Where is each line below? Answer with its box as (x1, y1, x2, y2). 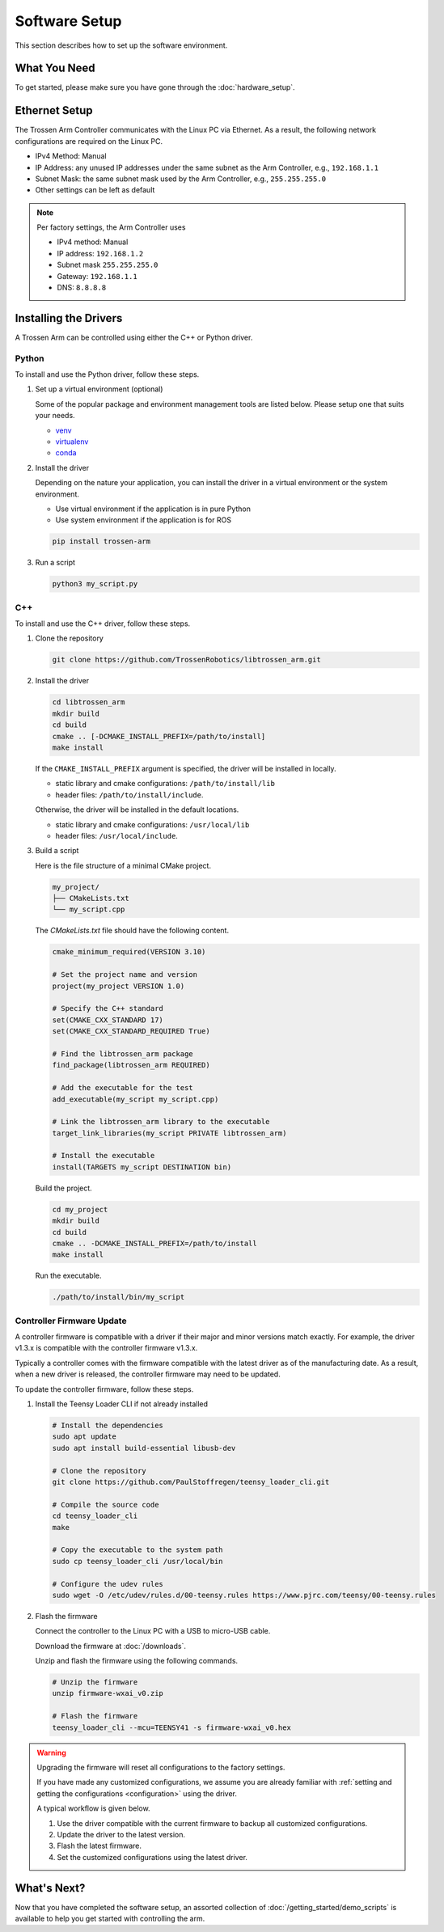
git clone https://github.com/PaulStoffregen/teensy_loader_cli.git (52, 1477, 330, 1486)
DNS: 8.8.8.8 (57, 283, 107, 293)
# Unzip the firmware (52, 1678, 138, 1687)
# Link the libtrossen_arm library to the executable (52, 1117, 270, 1127)
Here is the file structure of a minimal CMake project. (35, 860, 212, 870)
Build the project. (35, 1183, 92, 1193)
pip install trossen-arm (52, 537, 151, 546)
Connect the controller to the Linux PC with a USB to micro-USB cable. (35, 1626, 271, 1636)
